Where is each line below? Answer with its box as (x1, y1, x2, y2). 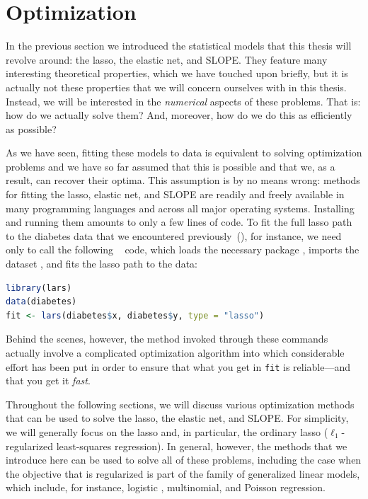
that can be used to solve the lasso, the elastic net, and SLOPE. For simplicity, (6, 411, 349, 425)
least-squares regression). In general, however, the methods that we (56, 438, 347, 453)
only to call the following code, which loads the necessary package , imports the (6, 242, 360, 257)
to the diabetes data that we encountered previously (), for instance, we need (6, 228, 342, 243)
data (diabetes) (6, 297, 77, 307)
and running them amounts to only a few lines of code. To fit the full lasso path (6, 214, 352, 229)
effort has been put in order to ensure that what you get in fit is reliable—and (6, 359, 351, 374)
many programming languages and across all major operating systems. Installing (6, 200, 355, 215)
